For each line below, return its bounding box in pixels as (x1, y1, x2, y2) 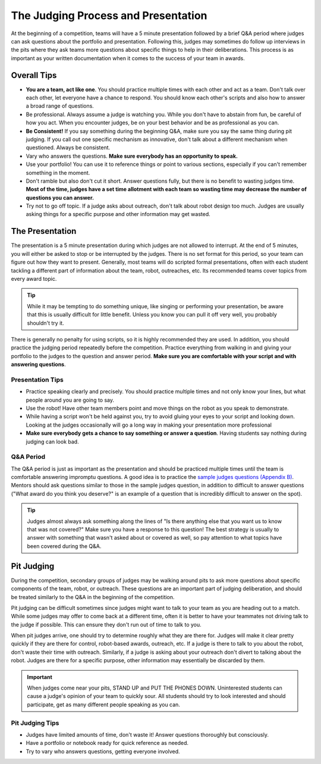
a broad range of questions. (26, 102, 95, 109)
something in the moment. (26, 169, 90, 176)
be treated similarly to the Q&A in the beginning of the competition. (11, 593, 175, 600)
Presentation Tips (11, 375, 64, 384)
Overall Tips (11, 70, 57, 80)
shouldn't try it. (27, 319, 65, 327)
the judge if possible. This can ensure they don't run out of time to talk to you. (11, 621, 202, 628)
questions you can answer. (26, 194, 95, 201)
